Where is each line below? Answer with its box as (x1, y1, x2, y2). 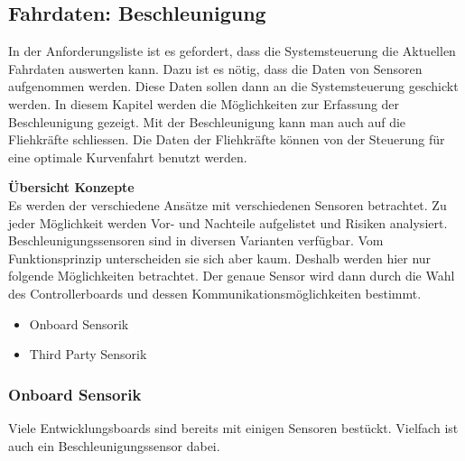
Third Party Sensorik (29, 345, 147, 364)
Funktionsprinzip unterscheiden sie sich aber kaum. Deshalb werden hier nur (8, 248, 432, 267)
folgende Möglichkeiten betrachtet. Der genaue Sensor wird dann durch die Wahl (8, 266, 455, 285)
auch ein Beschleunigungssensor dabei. (8, 436, 220, 455)
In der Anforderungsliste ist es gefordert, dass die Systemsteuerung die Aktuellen (8, 41, 456, 60)
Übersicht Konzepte (8, 178, 135, 197)
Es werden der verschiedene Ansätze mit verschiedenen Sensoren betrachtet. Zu (8, 195, 447, 214)
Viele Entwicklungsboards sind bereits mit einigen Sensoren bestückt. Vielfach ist (8, 418, 459, 437)
